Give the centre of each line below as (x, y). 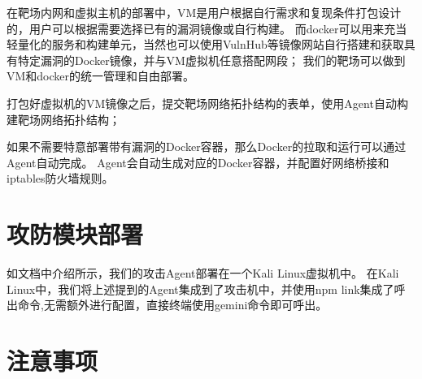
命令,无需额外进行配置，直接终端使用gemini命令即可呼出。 (172, 305)
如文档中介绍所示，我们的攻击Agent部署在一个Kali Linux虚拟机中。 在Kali (203, 273)
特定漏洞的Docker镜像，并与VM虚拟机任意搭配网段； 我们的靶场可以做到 (211, 60)
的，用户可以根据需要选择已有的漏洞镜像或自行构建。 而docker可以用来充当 (207, 28)
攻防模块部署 (75, 234)
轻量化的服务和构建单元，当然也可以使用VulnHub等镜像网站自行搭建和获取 (205, 44)
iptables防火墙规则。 (60, 178)
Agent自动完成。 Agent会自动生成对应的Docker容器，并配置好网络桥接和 (198, 162)
